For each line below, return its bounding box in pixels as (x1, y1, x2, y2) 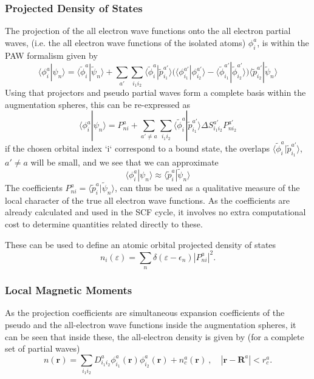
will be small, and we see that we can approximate (30, 156, 219, 169)
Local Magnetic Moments (5, 283, 132, 298)
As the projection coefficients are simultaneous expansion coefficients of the (5, 306, 285, 319)
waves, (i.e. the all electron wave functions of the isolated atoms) (5, 36, 246, 49)
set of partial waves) (5, 342, 80, 355)
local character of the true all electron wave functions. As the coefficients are (5, 193, 290, 206)
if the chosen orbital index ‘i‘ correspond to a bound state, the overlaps (5, 141, 270, 154)
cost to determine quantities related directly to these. (5, 218, 203, 230)
